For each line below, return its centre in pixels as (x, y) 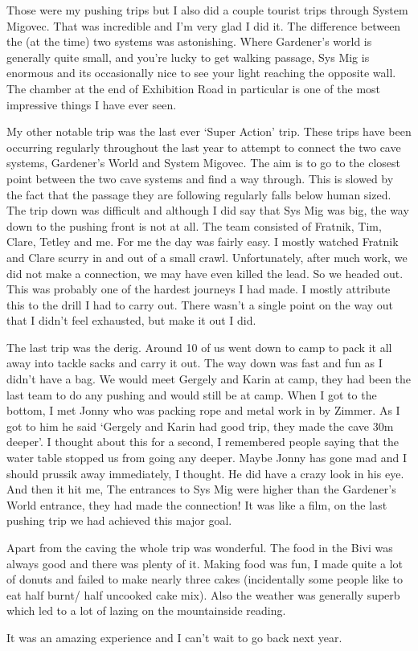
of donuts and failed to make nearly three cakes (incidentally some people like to (205, 579)
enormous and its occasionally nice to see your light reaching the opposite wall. (201, 73)
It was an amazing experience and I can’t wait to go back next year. (174, 637)
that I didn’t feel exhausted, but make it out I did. (131, 320)
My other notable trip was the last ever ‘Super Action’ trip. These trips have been (209, 131)
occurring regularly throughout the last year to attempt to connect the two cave (204, 147)
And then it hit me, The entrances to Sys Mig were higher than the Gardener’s (201, 489)
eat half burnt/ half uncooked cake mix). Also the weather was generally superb (203, 594)
